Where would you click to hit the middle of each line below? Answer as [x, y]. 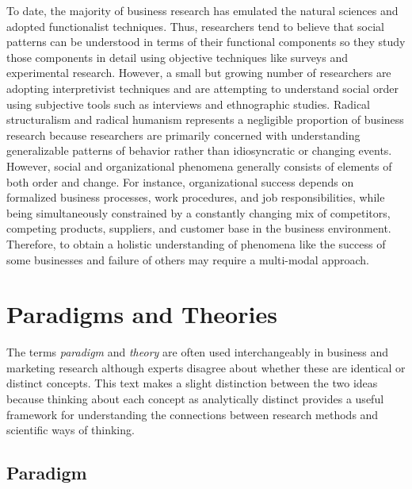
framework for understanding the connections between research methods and [193, 414]
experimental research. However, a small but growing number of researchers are [199, 73]
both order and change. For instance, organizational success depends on [180, 181]
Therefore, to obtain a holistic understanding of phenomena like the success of [196, 243]
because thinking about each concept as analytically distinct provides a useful [195, 399]
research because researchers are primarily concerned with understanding [183, 135]
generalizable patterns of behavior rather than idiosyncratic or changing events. [199, 150]
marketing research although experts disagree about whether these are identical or [206, 367]
